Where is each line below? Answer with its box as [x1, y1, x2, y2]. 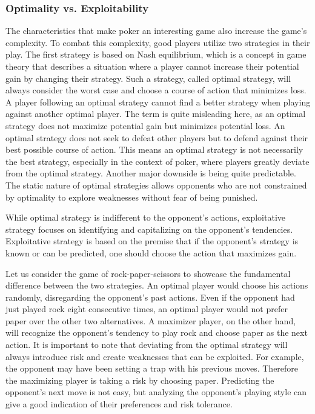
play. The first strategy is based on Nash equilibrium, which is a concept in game [5, 48, 307, 61]
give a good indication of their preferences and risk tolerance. [5, 398, 233, 410]
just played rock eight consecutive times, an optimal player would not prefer [5, 302, 288, 315]
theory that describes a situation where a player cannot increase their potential [5, 60, 299, 72]
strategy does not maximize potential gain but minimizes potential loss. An [5, 119, 285, 132]
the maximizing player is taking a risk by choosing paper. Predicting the [5, 373, 274, 386]
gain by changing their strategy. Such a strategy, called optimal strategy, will [5, 72, 291, 84]
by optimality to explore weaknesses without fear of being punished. [5, 190, 258, 203]
